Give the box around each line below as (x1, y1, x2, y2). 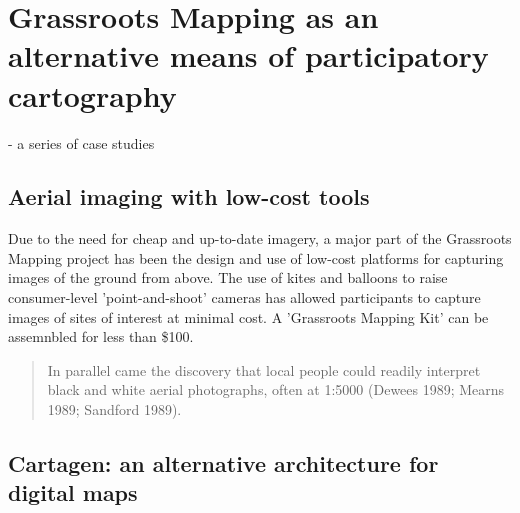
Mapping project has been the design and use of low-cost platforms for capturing (8, 247, 504, 268)
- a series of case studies (8, 132, 155, 153)
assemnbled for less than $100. (8, 326, 194, 347)
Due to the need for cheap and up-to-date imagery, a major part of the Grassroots (8, 228, 512, 249)
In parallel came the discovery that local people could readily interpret (47, 359, 481, 380)
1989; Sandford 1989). (47, 399, 182, 420)
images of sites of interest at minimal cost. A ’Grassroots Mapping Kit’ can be (8, 306, 489, 327)
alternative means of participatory (8, 35, 489, 76)
